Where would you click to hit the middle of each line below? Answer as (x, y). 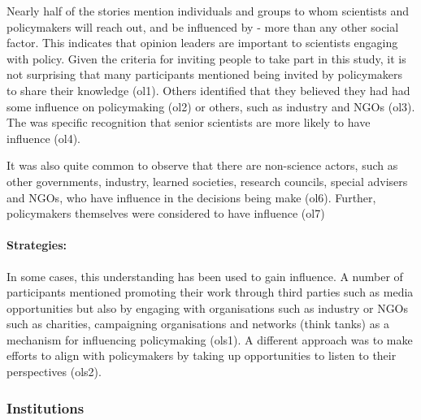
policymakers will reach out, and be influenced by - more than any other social (203, 26)
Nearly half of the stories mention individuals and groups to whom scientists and (208, 11)
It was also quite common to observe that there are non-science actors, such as (202, 165)
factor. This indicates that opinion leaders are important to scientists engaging (202, 43)
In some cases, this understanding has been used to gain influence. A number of (205, 276)
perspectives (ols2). (54, 372)
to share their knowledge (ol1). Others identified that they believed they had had (208, 90)
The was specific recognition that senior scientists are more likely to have (189, 122)
